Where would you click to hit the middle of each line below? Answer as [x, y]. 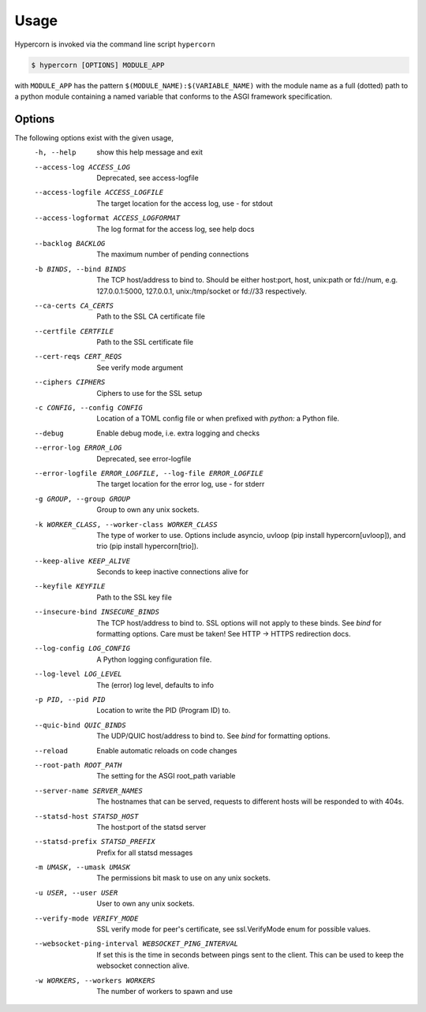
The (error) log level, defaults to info [155, 685]
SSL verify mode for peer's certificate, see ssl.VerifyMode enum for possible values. [234, 929]
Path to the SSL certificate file [145, 342]
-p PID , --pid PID [70, 699]
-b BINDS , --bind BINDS [80, 269]
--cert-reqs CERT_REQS [78, 357]
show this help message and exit [149, 152]
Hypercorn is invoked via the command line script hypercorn [115, 44]
